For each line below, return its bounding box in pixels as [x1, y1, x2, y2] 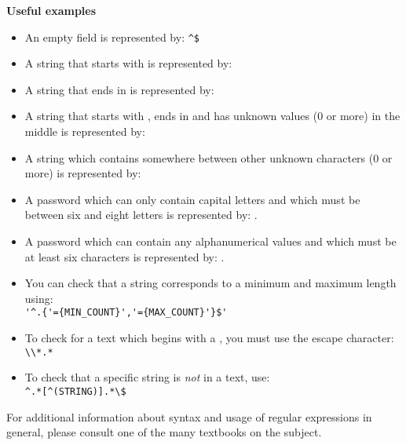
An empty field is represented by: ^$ [24, 28, 200, 45]
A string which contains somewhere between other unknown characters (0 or [24, 149, 393, 166]
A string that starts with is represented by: [24, 55, 232, 71]
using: [24, 290, 53, 306]
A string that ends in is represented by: [24, 81, 214, 97]
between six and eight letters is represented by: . [24, 206, 258, 223]
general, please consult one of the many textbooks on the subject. [6, 424, 322, 440]
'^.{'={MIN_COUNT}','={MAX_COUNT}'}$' [24, 307, 228, 319]
